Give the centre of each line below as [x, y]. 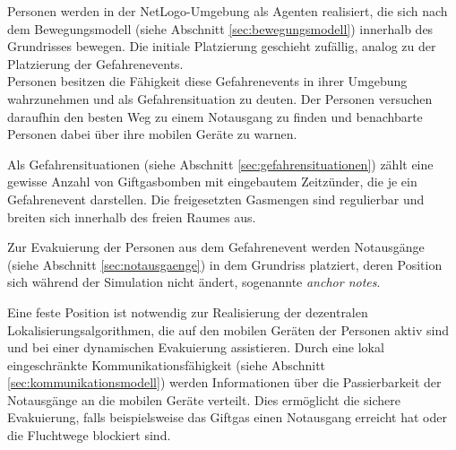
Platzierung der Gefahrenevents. [95, 63]
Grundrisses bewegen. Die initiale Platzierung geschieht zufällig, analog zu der [222, 46]
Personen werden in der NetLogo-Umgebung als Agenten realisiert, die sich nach [228, 11]
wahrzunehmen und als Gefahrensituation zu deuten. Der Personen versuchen [220, 98]
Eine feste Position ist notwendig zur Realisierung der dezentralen [188, 312]
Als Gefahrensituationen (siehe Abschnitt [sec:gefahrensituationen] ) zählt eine [220, 164]
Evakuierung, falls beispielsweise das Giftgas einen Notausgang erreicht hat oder [227, 417]
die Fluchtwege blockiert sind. [89, 435]
